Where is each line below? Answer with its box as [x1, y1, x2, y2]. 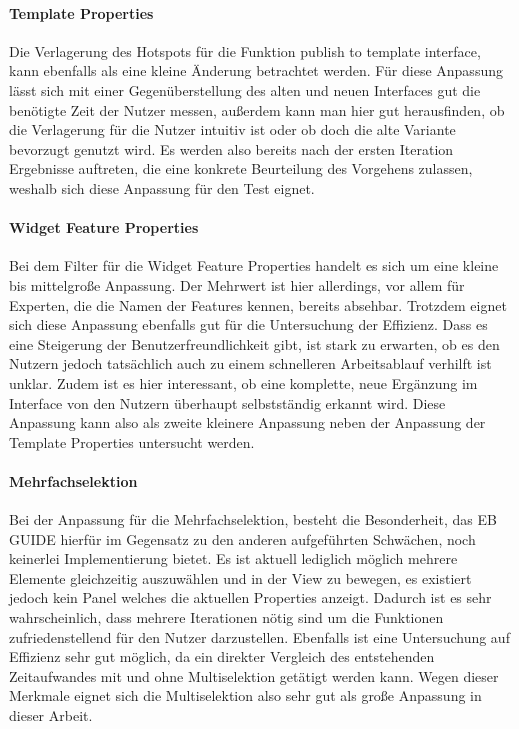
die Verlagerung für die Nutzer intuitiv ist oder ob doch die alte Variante [9, 119, 456, 140]
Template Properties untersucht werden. [9, 431, 255, 452]
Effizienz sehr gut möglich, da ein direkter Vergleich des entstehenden [9, 646, 435, 667]
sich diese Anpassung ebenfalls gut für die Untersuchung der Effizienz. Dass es [9, 314, 488, 335]
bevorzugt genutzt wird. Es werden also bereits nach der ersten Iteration [9, 138, 454, 159]
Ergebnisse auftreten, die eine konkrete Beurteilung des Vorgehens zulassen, [9, 158, 473, 179]
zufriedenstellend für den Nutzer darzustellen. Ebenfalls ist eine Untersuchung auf [9, 626, 510, 647]
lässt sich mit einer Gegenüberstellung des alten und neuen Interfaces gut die [9, 79, 481, 100]
